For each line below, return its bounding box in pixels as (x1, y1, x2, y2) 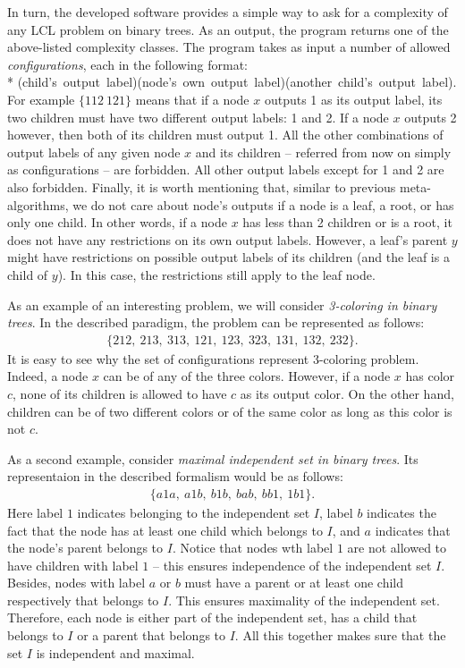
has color (405, 367, 455, 385)
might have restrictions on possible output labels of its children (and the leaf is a (7, 248, 450, 266)
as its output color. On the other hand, (240, 384, 454, 402)
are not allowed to (347, 538, 447, 557)
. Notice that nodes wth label (172, 538, 334, 557)
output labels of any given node (7, 142, 181, 161)
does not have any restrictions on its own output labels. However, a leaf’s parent (7, 230, 448, 249)
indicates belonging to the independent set (77, 503, 310, 521)
